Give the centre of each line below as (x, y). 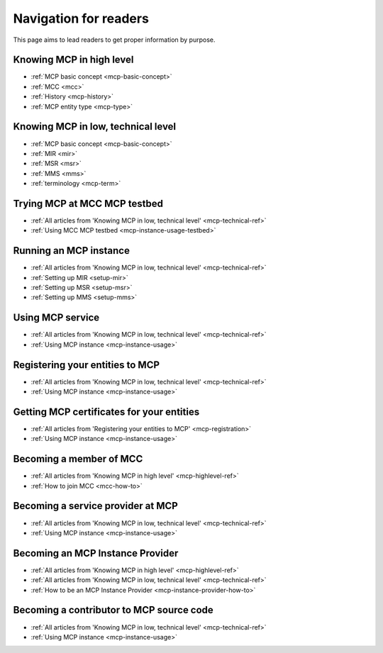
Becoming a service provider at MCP (96, 506)
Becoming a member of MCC (78, 459)
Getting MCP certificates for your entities (106, 412)
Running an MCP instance (72, 251)
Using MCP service (56, 318)
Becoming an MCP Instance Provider (96, 553)
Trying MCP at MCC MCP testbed (88, 203)
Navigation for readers (81, 18)
